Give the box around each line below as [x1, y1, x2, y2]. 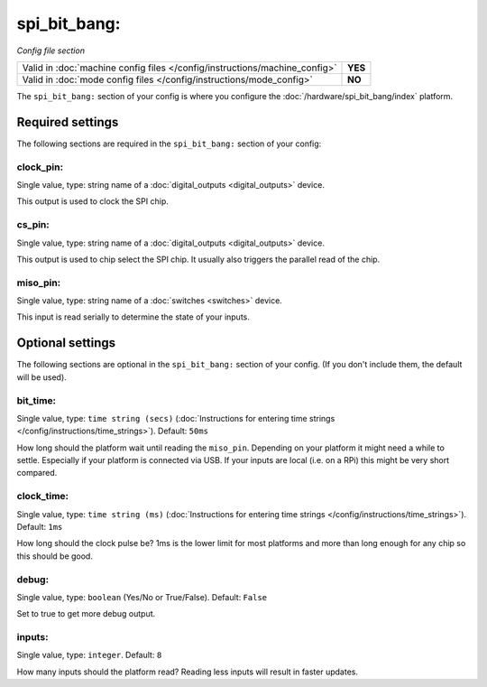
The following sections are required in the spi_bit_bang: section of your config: [16, 138, 322, 149]
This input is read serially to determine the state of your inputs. [16, 311, 250, 322]
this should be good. [16, 551, 94, 562]
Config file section [16, 45, 86, 56]
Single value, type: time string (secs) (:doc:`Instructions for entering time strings [16, 413, 335, 423]
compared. [16, 468, 58, 478]
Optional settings [16, 335, 116, 351]
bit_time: [16, 394, 57, 406]
